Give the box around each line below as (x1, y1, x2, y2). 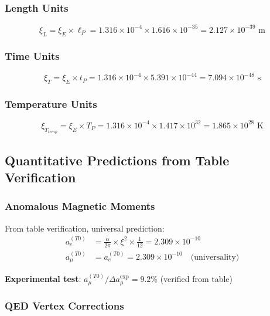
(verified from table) (160, 273, 233, 285)
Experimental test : (5, 273, 81, 285)
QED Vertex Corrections (5, 298, 124, 313)
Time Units (5, 49, 60, 63)
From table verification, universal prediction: (5, 222, 165, 234)
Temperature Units (5, 96, 97, 111)
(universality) (190, 253, 240, 261)
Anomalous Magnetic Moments (5, 199, 155, 213)
